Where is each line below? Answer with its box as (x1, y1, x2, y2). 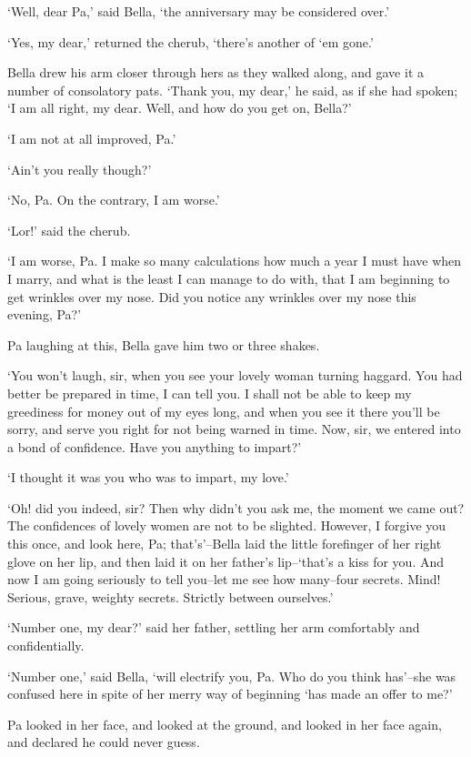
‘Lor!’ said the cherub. (7, 220, 131, 239)
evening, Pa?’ (7, 305, 82, 324)
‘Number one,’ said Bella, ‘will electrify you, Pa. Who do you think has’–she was (7, 666, 456, 685)
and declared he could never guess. (7, 732, 200, 752)
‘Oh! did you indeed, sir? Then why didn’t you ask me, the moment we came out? (7, 498, 465, 517)
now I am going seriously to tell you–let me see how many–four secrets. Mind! (7, 570, 441, 589)
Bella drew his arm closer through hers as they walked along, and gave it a (7, 63, 424, 82)
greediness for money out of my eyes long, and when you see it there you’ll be (7, 401, 440, 420)
